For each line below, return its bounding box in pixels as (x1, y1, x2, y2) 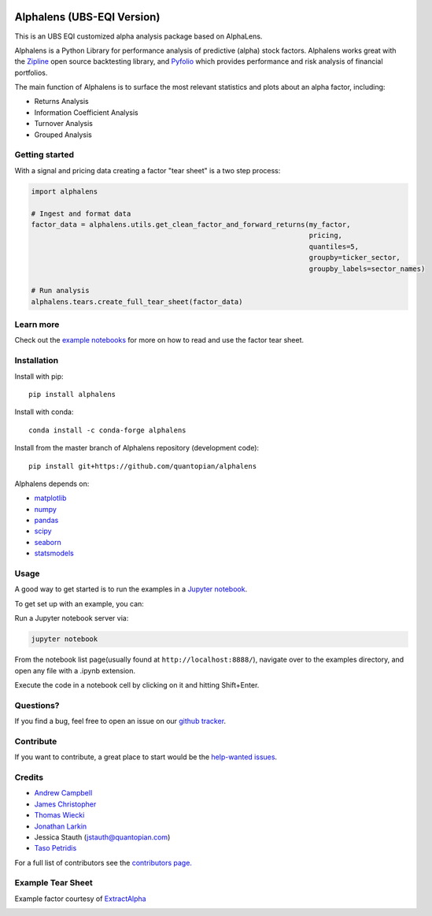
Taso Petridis (34, 844, 77, 853)
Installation (14, 355, 59, 366)
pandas (34, 516, 59, 525)
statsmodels (34, 548, 74, 558)
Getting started (14, 150, 75, 161)
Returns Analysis (34, 97, 90, 106)
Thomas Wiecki (34, 810, 85, 820)
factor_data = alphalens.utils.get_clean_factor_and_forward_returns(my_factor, (31, 220, 351, 228)
